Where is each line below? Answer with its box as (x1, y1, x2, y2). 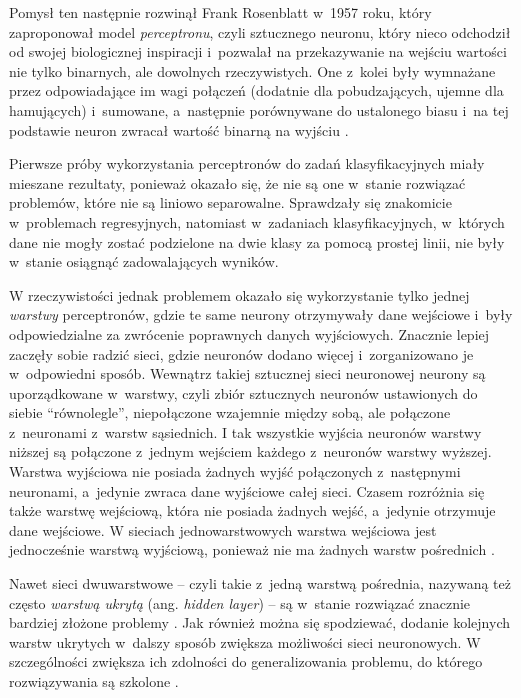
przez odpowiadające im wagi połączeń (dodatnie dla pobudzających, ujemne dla (9, 80, 504, 101)
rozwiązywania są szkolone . (9, 671, 179, 691)
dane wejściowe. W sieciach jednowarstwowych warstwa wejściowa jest (9, 519, 437, 540)
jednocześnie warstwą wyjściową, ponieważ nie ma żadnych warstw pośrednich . (9, 539, 495, 560)
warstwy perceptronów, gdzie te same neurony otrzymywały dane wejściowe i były (9, 304, 513, 325)
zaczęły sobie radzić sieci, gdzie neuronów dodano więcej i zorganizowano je (9, 343, 474, 364)
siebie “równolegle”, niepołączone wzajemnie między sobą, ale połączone (9, 402, 451, 423)
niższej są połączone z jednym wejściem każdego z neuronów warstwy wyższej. (9, 441, 492, 462)
